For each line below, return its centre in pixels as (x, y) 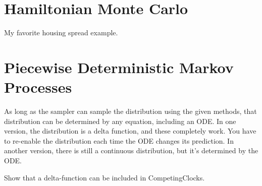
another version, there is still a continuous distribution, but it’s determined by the (131, 150)
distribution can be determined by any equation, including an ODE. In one (120, 121)
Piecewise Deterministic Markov (119, 67)
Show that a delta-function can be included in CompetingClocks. (104, 177)
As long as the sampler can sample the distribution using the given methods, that (130, 111)
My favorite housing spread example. (61, 33)
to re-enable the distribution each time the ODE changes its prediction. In (119, 140)
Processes (38, 87)
